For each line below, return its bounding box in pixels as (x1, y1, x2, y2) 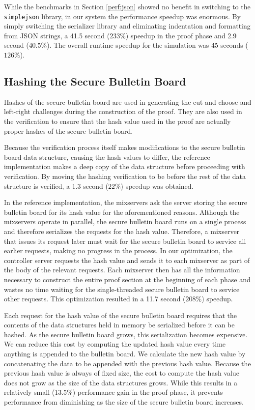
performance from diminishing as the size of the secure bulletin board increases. (4, 397, 244, 407)
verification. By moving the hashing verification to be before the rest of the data (4, 171, 246, 181)
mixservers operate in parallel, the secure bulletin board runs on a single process (4, 216, 246, 227)
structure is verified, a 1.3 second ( (4, 180, 108, 191)
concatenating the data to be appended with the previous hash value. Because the (4, 358, 251, 368)
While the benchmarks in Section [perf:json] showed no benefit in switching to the (4, 1, 251, 11)
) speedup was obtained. (120, 180, 194, 191)
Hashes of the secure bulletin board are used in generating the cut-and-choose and (4, 96, 252, 107)
